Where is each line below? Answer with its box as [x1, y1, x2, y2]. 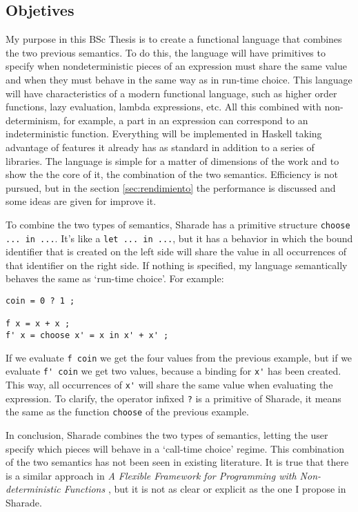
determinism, [6, 112, 61, 127]
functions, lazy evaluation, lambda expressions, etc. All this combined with [6, 99, 321, 114]
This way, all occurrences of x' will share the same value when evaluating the [6, 377, 333, 391]
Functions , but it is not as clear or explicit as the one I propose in [63, 482, 346, 496]
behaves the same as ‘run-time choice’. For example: [6, 271, 224, 286]
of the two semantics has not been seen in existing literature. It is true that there [6, 455, 349, 469]
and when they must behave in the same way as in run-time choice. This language [6, 72, 352, 86]
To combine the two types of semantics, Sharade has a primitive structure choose [6, 217, 350, 231]
